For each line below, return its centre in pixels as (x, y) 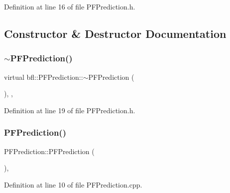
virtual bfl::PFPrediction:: (44, 77)
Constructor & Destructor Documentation (115, 33)
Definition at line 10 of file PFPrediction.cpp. (73, 184)
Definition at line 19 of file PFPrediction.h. (70, 110)
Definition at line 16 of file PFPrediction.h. (70, 6)
